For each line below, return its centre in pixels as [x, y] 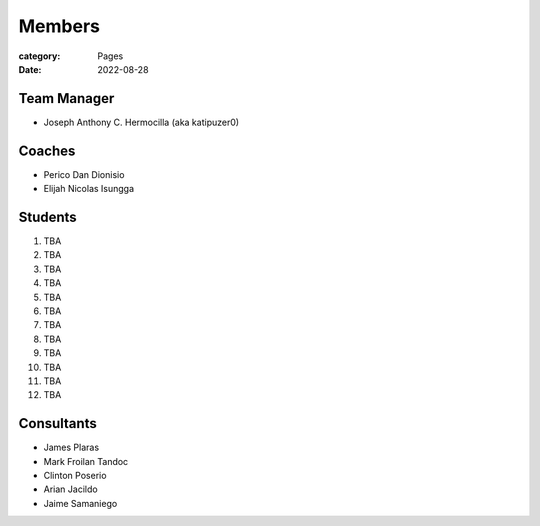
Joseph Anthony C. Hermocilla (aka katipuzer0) [141, 122]
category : [39, 56]
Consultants [57, 423]
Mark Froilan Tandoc [86, 461]
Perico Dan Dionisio [84, 174]
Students [47, 216]
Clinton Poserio [75, 476]
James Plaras [71, 447]
